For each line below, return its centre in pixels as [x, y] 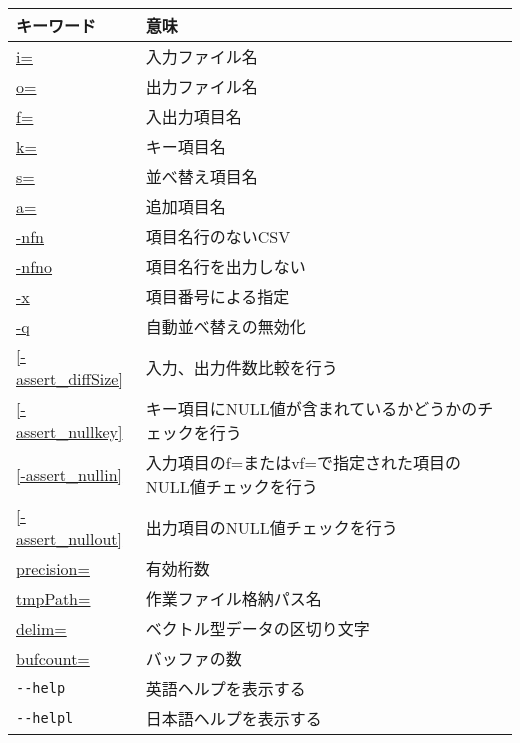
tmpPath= [53, 598]
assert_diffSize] [69, 378]
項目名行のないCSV [218, 236]
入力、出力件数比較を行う [241, 367]
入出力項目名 [193, 116]
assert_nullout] [69, 538]
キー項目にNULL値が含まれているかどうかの [311, 408]
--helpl [45, 718]
